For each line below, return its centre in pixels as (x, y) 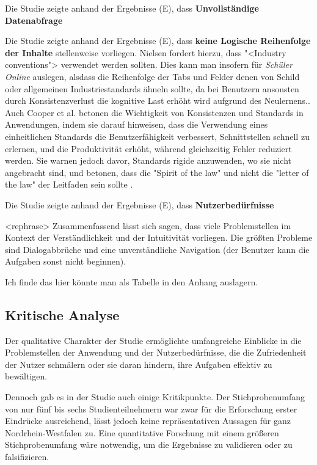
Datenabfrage (34, 20)
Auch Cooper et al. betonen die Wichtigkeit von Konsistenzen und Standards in (154, 112)
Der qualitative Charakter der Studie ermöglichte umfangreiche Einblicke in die (153, 340)
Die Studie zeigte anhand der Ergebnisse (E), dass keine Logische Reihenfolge (158, 41)
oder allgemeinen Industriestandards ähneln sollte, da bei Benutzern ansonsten (152, 88)
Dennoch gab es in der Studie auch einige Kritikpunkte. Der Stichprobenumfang (155, 397)
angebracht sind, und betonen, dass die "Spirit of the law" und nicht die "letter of (157, 172)
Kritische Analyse (62, 314)
